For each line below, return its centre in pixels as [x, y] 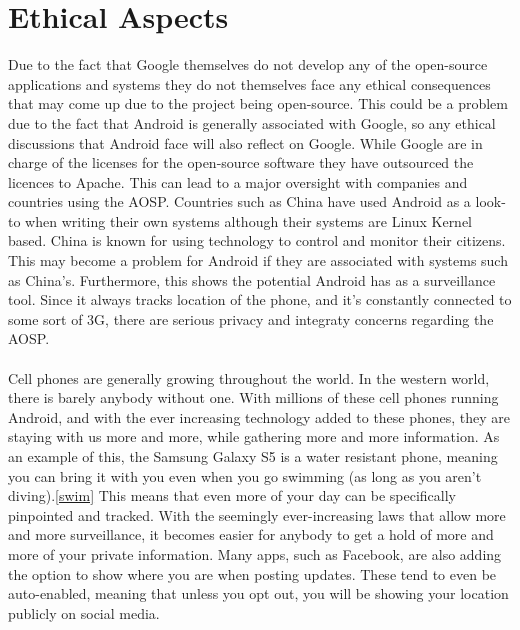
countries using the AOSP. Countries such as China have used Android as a [239, 201]
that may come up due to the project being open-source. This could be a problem [258, 103]
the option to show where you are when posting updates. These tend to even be [252, 573]
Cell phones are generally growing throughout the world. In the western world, [249, 377]
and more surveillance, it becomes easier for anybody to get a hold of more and [251, 534]
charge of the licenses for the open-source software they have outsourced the [241, 162]
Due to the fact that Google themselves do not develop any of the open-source [248, 64]
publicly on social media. [84, 612]
